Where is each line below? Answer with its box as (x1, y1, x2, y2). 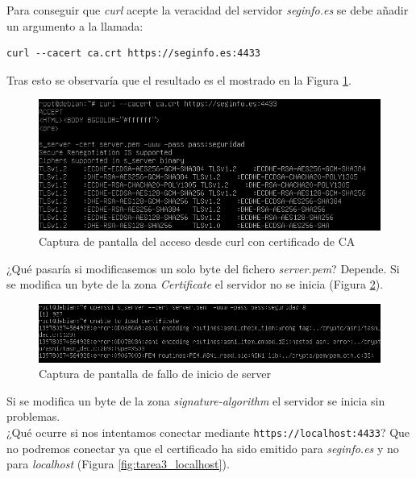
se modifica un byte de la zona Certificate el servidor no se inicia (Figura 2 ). (6, 276, 383, 293)
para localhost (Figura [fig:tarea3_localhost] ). (6, 455, 230, 472)
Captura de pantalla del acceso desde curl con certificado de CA (39, 233, 356, 250)
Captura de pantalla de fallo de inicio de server (39, 365, 271, 382)
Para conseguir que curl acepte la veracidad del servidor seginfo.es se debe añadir (6, 2, 409, 18)
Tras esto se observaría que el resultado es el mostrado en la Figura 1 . (6, 71, 352, 88)
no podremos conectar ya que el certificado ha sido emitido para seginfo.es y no (6, 439, 399, 456)
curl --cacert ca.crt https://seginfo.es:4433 (6, 48, 260, 60)
